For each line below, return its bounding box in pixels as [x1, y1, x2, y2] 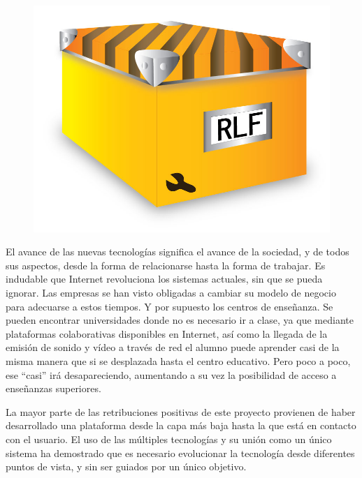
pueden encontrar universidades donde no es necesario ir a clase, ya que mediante [6, 313, 354, 327]
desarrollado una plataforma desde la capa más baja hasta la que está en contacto [6, 418, 356, 433]
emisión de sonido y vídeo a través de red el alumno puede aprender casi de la [6, 340, 340, 354]
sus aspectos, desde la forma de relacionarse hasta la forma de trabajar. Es [6, 257, 326, 272]
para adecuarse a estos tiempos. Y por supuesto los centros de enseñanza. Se [6, 299, 333, 313]
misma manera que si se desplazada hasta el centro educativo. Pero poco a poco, [6, 353, 351, 368]
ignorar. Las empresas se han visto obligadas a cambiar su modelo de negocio [6, 285, 336, 300]
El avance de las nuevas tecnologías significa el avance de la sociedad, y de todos [6, 244, 349, 259]
